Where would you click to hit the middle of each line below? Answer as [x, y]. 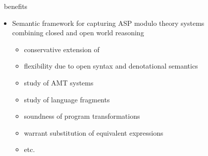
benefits [16, 6]
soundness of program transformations [82, 116]
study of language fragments [67, 99]
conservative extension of [62, 49]
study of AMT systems [59, 82]
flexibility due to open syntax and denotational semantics [111, 66]
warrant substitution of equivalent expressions [94, 132]
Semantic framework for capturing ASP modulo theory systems [108, 23]
